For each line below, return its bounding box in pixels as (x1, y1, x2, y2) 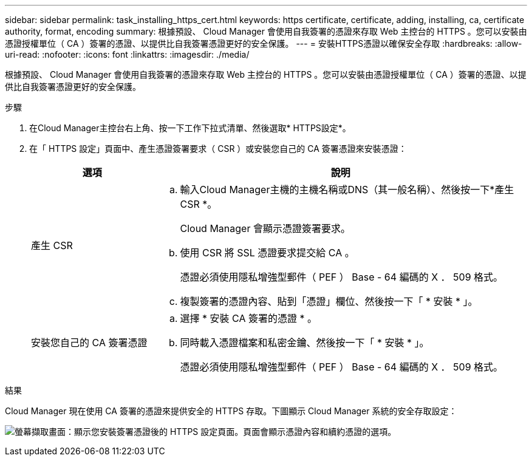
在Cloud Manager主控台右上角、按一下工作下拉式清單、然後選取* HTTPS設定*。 (29, 123, 351, 133)
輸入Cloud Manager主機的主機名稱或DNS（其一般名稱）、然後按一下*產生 (180, 183, 514, 196)
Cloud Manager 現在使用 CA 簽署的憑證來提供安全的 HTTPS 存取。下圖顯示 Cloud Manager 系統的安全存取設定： (5, 406, 457, 416)
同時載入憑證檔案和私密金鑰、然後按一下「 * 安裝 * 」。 (180, 336, 429, 349)
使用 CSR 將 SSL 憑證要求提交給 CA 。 (180, 247, 355, 259)
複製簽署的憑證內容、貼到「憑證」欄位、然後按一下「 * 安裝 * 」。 (180, 295, 478, 307)
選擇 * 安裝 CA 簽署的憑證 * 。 (180, 312, 317, 324)
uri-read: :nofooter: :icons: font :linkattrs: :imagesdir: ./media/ (5, 49, 250, 60)
